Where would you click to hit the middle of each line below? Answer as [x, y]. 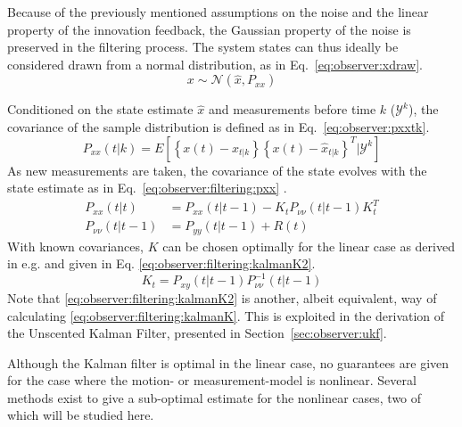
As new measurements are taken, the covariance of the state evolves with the [217, 170]
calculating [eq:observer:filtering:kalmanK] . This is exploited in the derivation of [226, 315]
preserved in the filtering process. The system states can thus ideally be [203, 47]
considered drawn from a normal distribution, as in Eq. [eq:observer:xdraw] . [215, 64]
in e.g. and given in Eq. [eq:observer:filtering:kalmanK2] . [161, 263]
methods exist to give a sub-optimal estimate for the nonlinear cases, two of [214, 397]
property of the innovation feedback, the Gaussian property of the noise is [209, 29]
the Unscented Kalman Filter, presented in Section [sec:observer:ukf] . [197, 333]
